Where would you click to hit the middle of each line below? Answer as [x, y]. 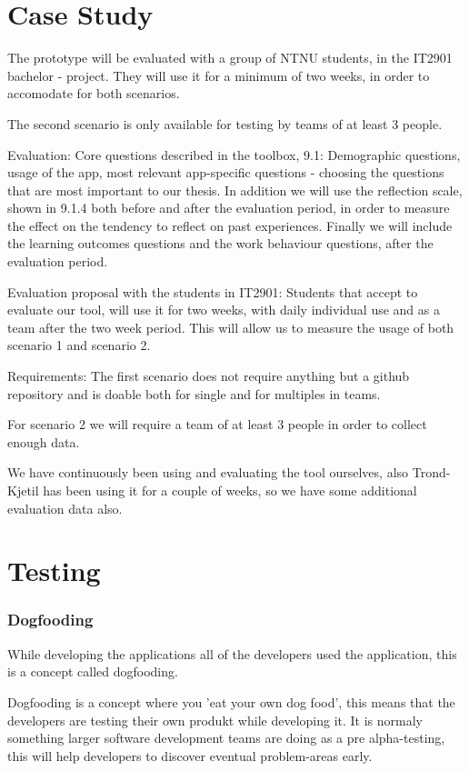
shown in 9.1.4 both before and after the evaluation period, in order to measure [229, 208]
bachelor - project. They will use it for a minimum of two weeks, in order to [219, 75]
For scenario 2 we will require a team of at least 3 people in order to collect [217, 424]
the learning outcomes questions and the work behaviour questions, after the [220, 243]
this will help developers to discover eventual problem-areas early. [190, 755]
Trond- [431, 472]
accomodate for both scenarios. [94, 93]
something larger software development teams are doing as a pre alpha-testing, [226, 738]
